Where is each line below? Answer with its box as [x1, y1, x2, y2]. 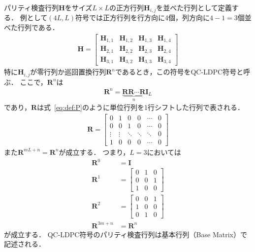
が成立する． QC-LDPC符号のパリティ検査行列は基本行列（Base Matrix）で [4, 229, 247, 239]
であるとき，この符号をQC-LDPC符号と [115, 67, 244, 77]
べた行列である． [4, 22, 59, 33]
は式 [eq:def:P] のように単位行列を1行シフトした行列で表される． [36, 102, 244, 112]
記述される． [4, 239, 45, 249]
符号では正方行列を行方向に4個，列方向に [75, 12, 210, 23]
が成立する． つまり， [59, 146, 130, 157]
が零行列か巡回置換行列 [30, 67, 106, 77]
